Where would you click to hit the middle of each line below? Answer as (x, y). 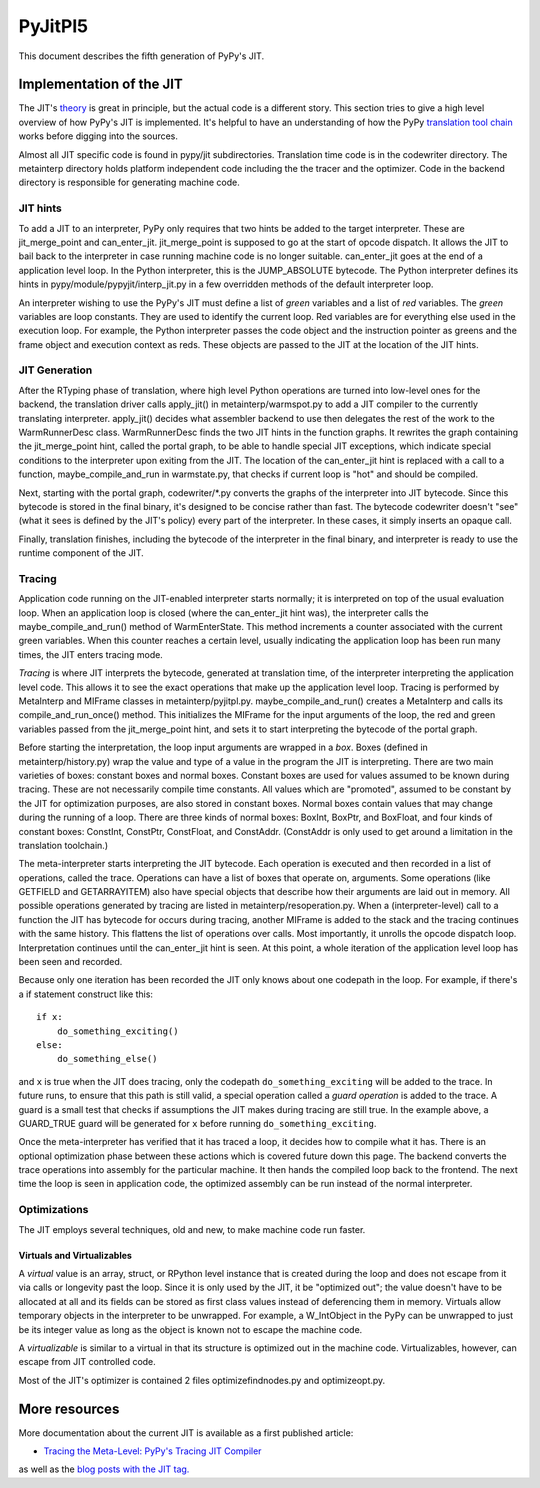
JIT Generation (55, 370)
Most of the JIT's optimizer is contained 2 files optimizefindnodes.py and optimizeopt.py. (202, 1380)
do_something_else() (107, 1059)
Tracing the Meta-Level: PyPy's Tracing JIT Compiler (152, 1451)
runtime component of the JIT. (81, 553)
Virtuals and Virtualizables (75, 1255)
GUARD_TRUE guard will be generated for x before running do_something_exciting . (197, 1123)
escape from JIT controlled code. (87, 1362)
